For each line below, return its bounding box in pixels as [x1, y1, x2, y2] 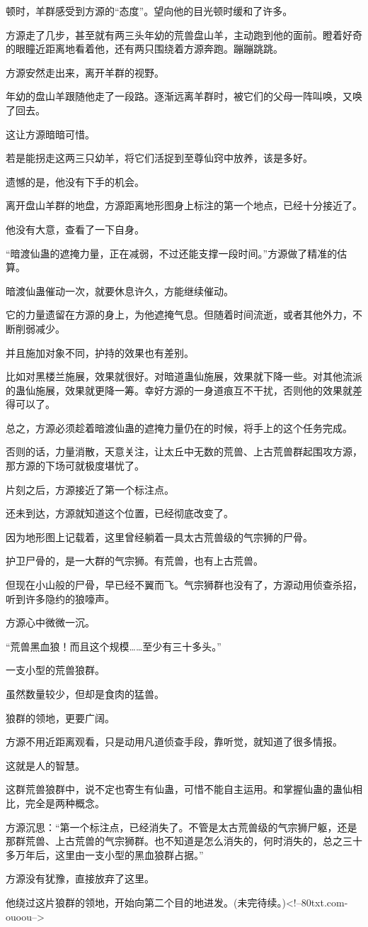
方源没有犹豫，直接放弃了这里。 [6, 871, 154, 886]
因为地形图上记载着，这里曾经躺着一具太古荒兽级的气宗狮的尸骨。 [6, 529, 313, 544]
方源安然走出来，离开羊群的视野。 [6, 65, 164, 79]
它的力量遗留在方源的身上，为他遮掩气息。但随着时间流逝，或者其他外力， [6, 307, 352, 322]
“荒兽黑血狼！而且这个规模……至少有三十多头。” [6, 638, 222, 653]
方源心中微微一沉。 [6, 615, 95, 630]
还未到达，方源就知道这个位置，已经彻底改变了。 [6, 506, 234, 521]
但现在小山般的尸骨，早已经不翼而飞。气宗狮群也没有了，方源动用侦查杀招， [6, 577, 362, 592]
